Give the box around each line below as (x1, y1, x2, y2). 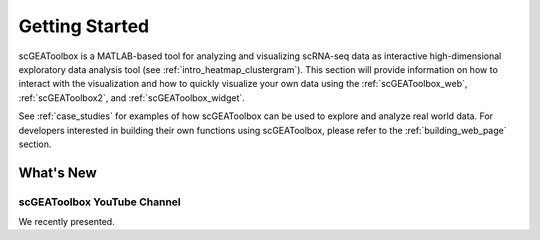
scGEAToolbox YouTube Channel (18, 195, 181, 209)
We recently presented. (18, 216, 115, 228)
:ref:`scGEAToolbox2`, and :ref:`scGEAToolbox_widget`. (18, 91, 245, 104)
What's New (18, 164, 97, 181)
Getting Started (18, 15, 150, 37)
